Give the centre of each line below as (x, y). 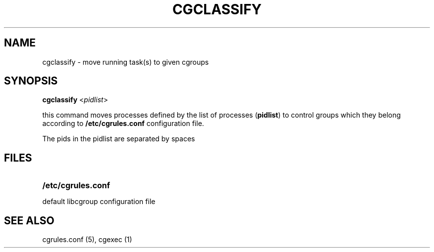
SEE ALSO (29, 220)
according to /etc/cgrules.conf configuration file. (123, 124)
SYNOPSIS (31, 81)
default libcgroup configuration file (99, 202)
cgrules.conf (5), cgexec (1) (87, 240)
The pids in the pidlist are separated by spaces (119, 139)
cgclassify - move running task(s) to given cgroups (126, 62)
